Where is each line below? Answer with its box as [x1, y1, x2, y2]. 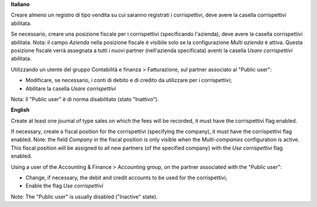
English [11, 106, 30, 114]
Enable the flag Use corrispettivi [25, 182, 103, 189]
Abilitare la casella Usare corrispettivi [25, 85, 116, 92]
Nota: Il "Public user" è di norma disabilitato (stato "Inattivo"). [11, 96, 159, 103]
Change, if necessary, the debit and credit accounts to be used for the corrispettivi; [25, 174, 227, 181]
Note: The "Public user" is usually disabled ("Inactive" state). [11, 193, 158, 200]
